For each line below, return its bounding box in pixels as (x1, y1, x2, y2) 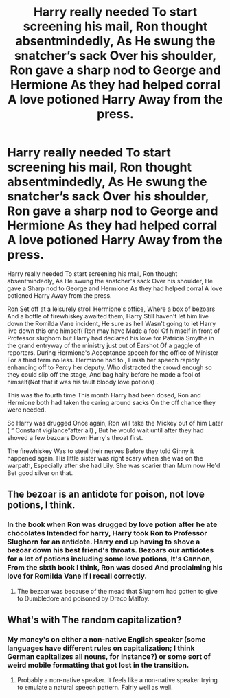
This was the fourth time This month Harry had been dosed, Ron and (7, 391, 201, 399)
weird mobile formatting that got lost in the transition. (7, 660, 189, 670)
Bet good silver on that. (7, 468, 73, 477)
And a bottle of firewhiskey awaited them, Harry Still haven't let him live (7, 312, 209, 320)
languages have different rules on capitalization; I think (7, 643, 195, 653)
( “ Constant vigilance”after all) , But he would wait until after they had (7, 426, 204, 434)
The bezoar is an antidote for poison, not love (7, 489, 205, 500)
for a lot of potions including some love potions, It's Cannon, (7, 554, 213, 563)
